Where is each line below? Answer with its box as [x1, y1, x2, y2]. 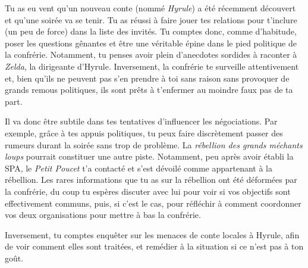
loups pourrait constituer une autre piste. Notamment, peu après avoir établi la [5, 150, 294, 163]
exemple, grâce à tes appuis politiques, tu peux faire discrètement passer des [5, 126, 283, 139]
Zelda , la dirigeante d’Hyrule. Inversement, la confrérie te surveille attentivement [5, 60, 299, 72]
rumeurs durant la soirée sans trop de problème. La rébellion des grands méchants [5, 138, 303, 151]
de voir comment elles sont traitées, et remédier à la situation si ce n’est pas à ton [5, 240, 304, 253]
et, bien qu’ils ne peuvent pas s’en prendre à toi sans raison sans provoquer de [5, 71, 290, 84]
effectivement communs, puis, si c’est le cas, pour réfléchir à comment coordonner [5, 197, 301, 209]
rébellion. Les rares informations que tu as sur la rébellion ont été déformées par [5, 173, 297, 186]
